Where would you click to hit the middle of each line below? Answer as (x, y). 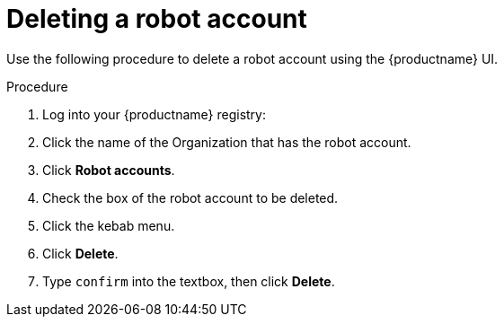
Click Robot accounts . (109, 170)
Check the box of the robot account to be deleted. (190, 197)
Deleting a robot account (157, 19)
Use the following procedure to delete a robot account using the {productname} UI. (252, 58)
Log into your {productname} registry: (154, 114)
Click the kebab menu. (109, 225)
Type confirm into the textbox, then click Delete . (189, 281)
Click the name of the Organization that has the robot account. (227, 142)
